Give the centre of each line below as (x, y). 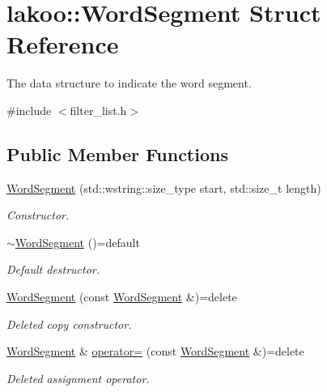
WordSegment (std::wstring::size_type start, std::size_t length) (164, 187)
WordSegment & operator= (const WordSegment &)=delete (155, 351)
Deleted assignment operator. (78, 378)
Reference (63, 44)
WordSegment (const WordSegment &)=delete (122, 297)
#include (29, 110)
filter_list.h (98, 110)
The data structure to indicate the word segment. (129, 83)
